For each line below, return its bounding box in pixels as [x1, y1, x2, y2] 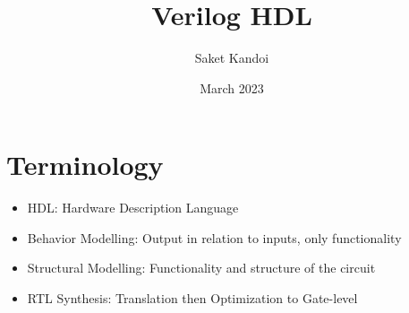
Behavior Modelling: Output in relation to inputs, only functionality [27, 228, 402, 247]
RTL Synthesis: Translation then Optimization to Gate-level [27, 289, 358, 308]
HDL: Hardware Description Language [27, 198, 239, 217]
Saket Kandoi [194, 48, 269, 67]
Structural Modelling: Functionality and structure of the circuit [27, 258, 376, 277]
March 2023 [200, 78, 264, 97]
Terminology [6, 146, 164, 183]
